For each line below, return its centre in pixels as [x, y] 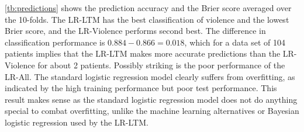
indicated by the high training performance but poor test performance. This [141, 88]
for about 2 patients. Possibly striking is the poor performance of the [161, 65]
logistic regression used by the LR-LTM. [77, 122]
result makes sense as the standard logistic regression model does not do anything [151, 99]
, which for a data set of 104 [235, 42]
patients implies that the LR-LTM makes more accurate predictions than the [143, 53]
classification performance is [55, 42]
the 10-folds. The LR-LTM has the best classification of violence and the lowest [147, 19]
